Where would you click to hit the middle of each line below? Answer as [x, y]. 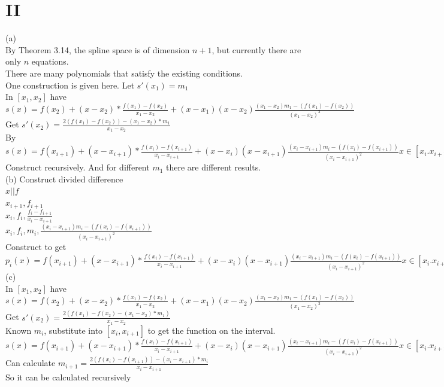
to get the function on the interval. [212, 330]
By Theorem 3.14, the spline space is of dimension [98, 49]
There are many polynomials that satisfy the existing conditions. [124, 73]
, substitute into [73, 330]
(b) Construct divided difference [64, 179]
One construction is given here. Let [70, 85]
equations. [50, 61]
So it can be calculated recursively [68, 377]
